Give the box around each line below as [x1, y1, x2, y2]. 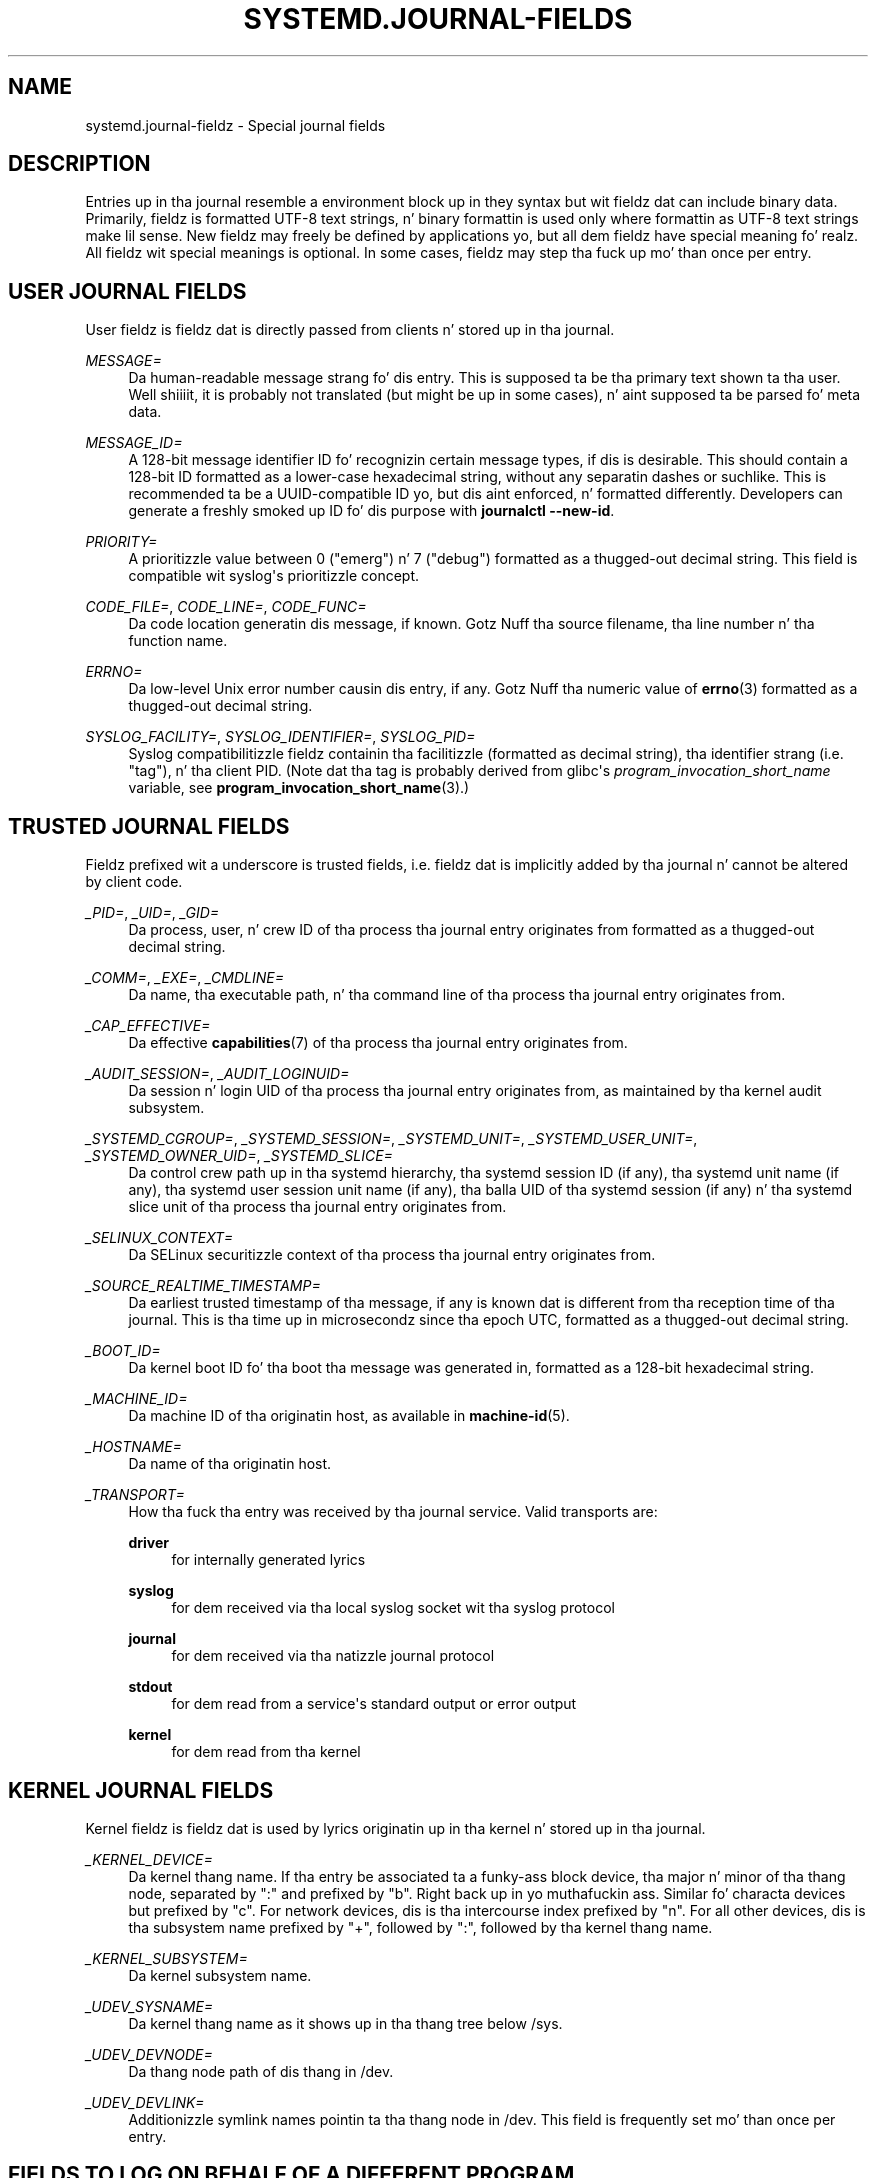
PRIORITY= [85, 533, 158, 551]
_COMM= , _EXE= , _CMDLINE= [85, 969, 284, 987]
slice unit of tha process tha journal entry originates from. [128, 1198, 507, 1216]
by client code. [85, 873, 183, 891]
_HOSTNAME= [85, 1438, 182, 1456]
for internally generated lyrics [171, 1551, 366, 1569]
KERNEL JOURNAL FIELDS [8, 1777, 274, 1803]
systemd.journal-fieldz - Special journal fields [85, 116, 386, 134]
